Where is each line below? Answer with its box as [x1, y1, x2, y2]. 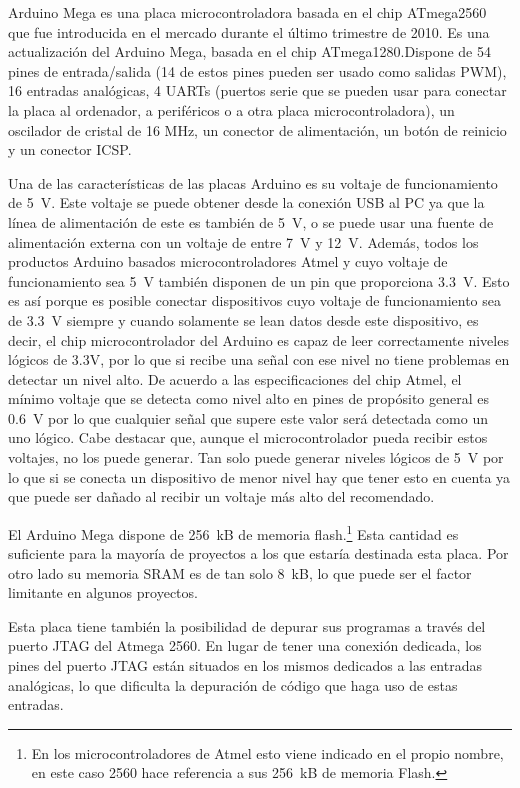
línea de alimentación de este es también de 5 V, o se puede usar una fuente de [8, 211, 494, 232]
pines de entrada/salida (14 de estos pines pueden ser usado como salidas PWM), [8, 60, 507, 81]
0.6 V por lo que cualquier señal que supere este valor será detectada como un [8, 407, 488, 428]
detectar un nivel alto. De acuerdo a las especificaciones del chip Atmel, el [8, 368, 462, 389]
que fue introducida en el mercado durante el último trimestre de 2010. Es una [8, 21, 490, 42]
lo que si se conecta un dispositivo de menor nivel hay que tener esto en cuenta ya [8, 466, 511, 487]
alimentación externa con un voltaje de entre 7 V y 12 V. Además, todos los [8, 231, 479, 252]
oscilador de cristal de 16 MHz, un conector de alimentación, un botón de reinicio [8, 119, 507, 140]
